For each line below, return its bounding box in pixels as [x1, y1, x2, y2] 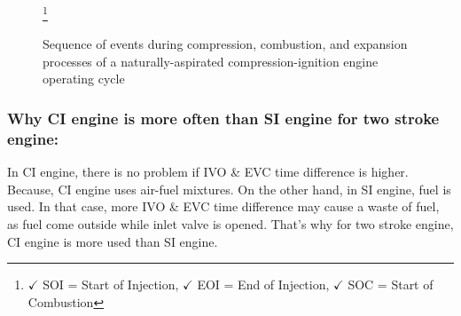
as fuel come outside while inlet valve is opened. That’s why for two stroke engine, [7, 214, 454, 233]
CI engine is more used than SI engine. [7, 232, 218, 250]
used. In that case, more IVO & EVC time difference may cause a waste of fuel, [7, 197, 440, 216]
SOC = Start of [348, 275, 434, 294]
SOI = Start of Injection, [43, 275, 179, 294]
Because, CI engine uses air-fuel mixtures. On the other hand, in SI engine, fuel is [7, 179, 451, 198]
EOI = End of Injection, [197, 275, 330, 294]
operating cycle [43, 69, 125, 88]
